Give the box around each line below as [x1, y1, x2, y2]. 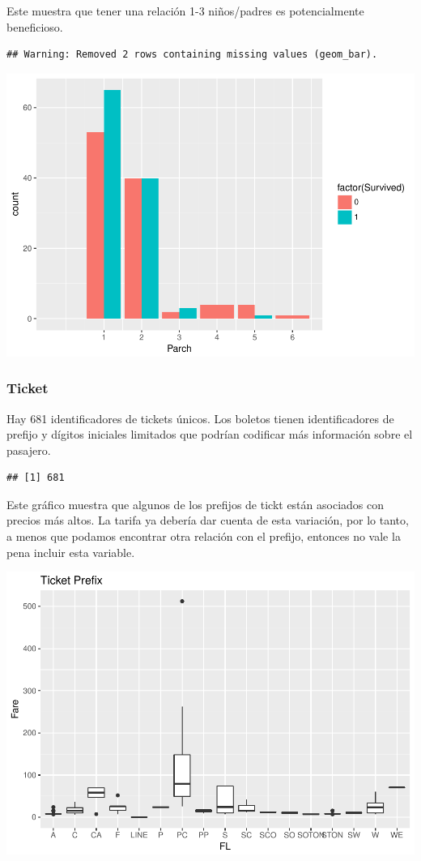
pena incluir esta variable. [6, 543, 135, 560]
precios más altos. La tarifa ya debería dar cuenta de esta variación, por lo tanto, [6, 512, 409, 529]
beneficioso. [6, 18, 63, 35]
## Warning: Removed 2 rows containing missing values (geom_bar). [6, 49, 378, 61]
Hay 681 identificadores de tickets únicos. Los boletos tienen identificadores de [6, 409, 394, 426]
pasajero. [6, 441, 51, 458]
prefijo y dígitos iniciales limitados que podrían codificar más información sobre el [6, 426, 413, 443]
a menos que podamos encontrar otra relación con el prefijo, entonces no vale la [6, 528, 401, 545]
